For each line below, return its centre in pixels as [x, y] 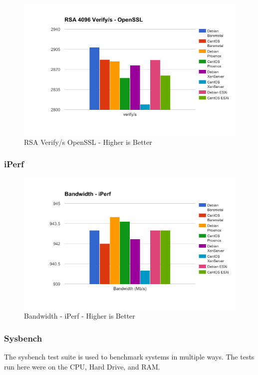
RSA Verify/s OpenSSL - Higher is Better [88, 142]
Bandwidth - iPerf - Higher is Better [80, 316]
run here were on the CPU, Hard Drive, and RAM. [82, 366]
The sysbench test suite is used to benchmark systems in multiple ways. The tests [129, 357]
